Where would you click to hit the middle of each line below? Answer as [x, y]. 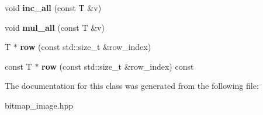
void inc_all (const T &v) [53, 8]
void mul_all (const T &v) [55, 27]
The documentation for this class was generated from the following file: [132, 86]
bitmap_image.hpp [39, 105]
